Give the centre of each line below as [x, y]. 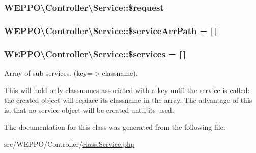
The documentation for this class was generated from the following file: [115, 127]
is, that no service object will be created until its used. [89, 110]
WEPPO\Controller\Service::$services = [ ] [95, 54]
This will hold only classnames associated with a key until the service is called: [127, 90]
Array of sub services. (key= [48, 72]
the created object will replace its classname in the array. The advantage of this [128, 100]
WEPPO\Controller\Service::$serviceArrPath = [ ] [111, 30]
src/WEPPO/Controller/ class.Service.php [69, 144]
